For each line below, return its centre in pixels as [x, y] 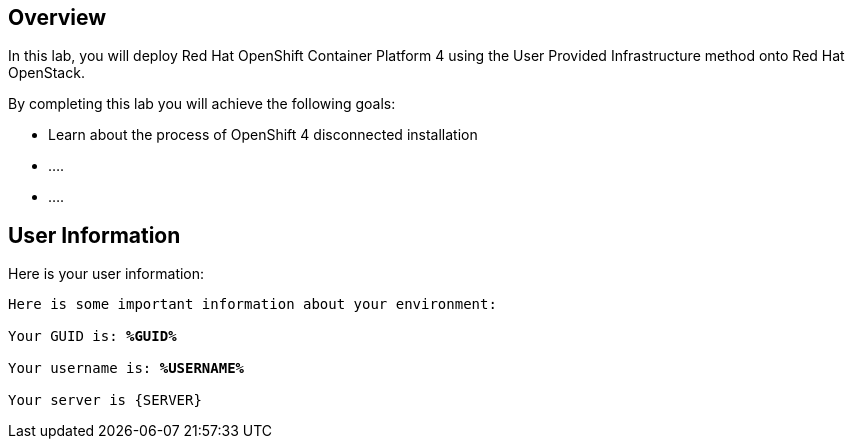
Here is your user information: [106, 274]
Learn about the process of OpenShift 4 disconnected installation [263, 135]
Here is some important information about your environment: [252, 304]
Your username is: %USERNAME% [126, 368]
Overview [57, 17]
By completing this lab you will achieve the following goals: [202, 104]
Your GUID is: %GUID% [92, 336]
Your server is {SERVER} [105, 400]
